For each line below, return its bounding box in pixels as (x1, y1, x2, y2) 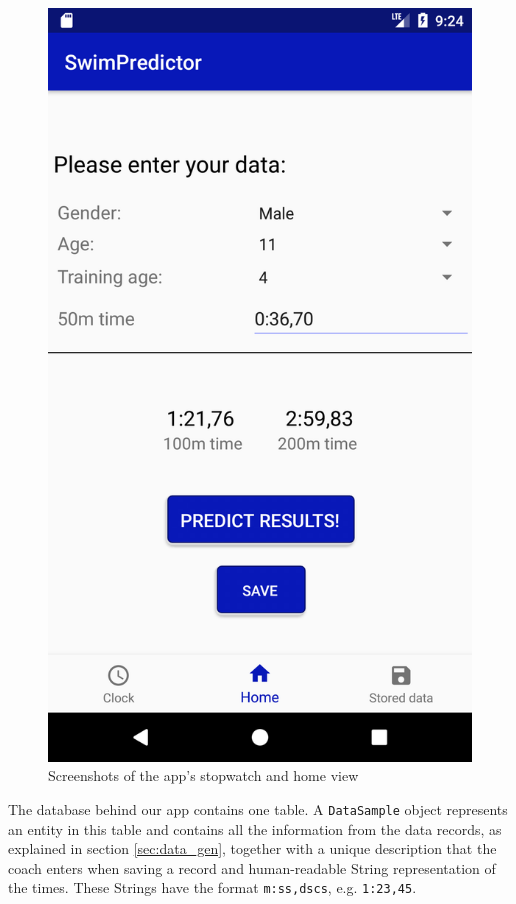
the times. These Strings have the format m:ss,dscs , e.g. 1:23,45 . (8, 877, 417, 898)
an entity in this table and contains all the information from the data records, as (8, 818, 502, 839)
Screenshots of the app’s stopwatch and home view (48, 765, 359, 786)
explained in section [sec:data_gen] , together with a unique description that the (8, 838, 497, 859)
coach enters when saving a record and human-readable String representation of (8, 857, 496, 878)
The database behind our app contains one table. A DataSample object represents (8, 798, 508, 819)
